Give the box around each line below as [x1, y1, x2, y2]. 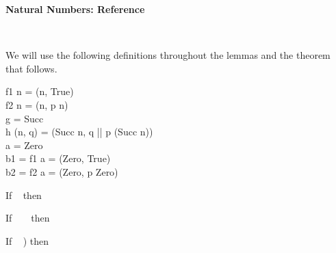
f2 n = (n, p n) [5, 97, 68, 111]
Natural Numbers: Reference [5, 2, 145, 16]
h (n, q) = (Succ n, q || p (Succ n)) [5, 124, 153, 139]
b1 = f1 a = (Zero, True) [5, 151, 111, 165]
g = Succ [5, 111, 44, 125]
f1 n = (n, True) [5, 84, 74, 98]
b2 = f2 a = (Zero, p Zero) [5, 164, 118, 178]
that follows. [5, 61, 57, 75]
